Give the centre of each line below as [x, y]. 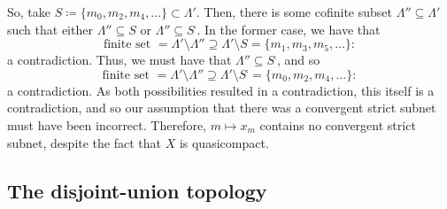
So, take [29, 12]
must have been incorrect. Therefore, [107, 124]
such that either [50, 29]
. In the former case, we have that [289, 29]
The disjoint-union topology [137, 190]
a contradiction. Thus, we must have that [119, 60]
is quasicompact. [224, 142]
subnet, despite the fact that [84, 142]
